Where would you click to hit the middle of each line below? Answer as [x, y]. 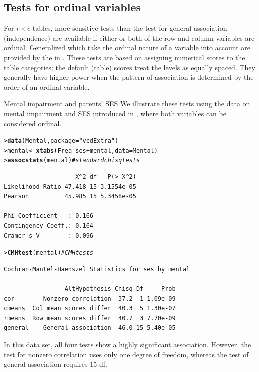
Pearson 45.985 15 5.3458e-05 [70, 196]
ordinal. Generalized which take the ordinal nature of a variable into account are [127, 48]
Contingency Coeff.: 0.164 [49, 226]
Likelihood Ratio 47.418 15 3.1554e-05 [70, 186]
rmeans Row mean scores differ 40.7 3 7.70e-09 [90, 318]
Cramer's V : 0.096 [49, 235]
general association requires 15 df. [56, 364]
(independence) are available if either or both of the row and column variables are [129, 38]
